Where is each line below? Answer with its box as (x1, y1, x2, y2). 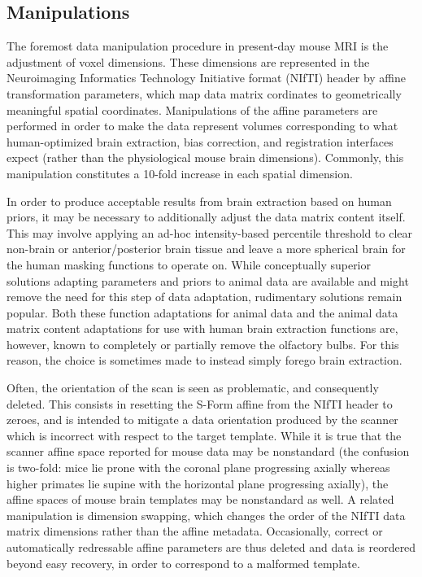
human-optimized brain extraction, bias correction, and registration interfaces (7, 133, 394, 150)
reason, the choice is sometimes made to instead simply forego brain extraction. (7, 352, 402, 369)
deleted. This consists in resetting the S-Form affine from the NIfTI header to (7, 395, 393, 412)
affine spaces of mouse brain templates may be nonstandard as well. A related (7, 491, 394, 508)
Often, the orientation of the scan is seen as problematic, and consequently (7, 379, 379, 396)
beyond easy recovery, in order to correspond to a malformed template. (7, 554, 360, 571)
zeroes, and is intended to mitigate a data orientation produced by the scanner (7, 411, 398, 428)
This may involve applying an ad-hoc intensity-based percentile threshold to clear (7, 224, 412, 241)
